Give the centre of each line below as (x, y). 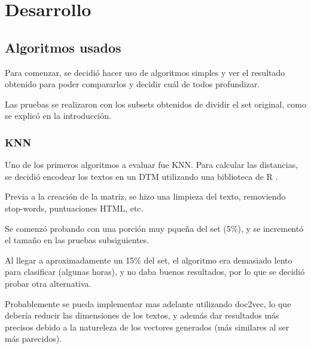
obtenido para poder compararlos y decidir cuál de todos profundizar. (132, 84)
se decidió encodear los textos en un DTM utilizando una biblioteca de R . (141, 176)
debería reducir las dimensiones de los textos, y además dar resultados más (142, 315)
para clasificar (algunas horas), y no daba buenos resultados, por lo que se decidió (155, 272)
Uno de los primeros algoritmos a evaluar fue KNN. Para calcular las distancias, (152, 165)
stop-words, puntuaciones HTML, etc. (74, 208)
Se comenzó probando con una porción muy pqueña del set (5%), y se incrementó (154, 228)
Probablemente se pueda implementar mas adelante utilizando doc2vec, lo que (148, 303)
